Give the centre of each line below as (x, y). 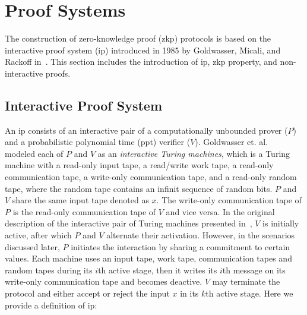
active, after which (38, 235)
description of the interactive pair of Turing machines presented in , (129, 223)
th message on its (254, 270)
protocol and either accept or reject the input (87, 293)
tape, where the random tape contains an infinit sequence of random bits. (139, 188)
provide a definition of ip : (51, 305)
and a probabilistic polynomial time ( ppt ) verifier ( (98, 142)
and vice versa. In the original (220, 211)
